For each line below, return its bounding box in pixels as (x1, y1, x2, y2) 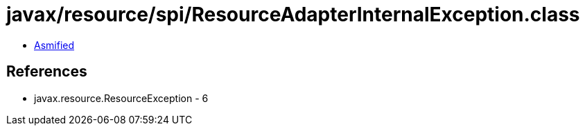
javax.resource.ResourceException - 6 (34, 92, 209, 104)
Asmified (34, 39, 75, 51)
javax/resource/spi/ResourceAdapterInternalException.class (6, 3, 580, 26)
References (6, 63, 87, 81)
